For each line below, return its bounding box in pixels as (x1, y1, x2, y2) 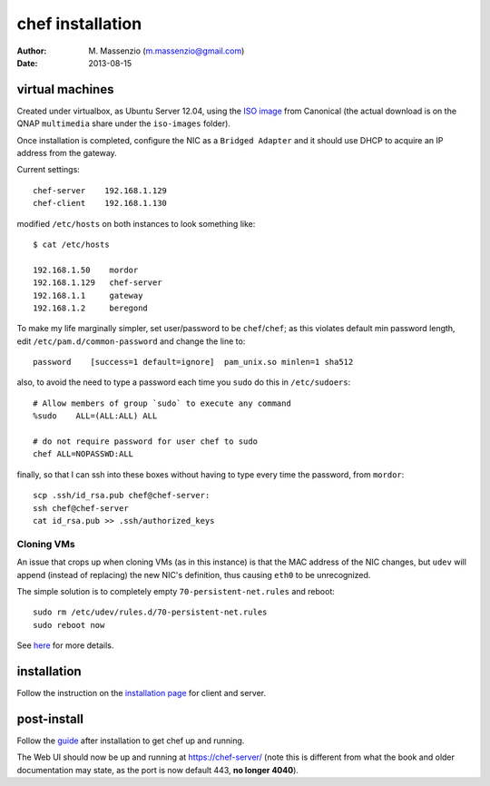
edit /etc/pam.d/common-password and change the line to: (16, 336, 246, 347)
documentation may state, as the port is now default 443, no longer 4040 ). (16, 764, 299, 775)
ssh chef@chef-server (33, 503, 129, 513)
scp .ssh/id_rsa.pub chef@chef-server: (33, 490, 211, 501)
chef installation (16, 14, 142, 34)
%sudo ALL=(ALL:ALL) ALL (33, 411, 158, 421)
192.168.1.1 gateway (33, 290, 143, 300)
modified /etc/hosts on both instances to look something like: (16, 218, 256, 229)
